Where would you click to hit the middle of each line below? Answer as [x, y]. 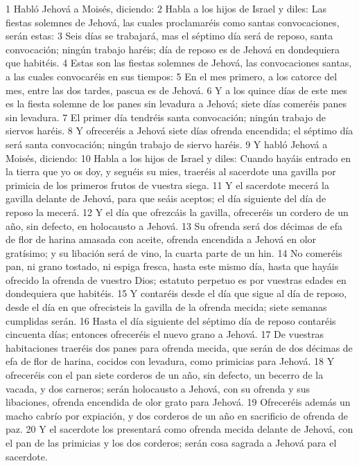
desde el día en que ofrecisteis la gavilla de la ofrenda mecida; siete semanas [166, 307]
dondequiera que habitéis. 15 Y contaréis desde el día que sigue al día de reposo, [176, 293]
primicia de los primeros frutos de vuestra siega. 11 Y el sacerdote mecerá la [167, 185]
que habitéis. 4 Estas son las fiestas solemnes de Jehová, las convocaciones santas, [179, 63]
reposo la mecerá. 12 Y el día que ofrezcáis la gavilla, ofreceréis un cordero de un [177, 212]
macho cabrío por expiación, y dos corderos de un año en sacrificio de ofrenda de [177, 415]
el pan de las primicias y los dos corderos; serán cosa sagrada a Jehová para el [171, 442]
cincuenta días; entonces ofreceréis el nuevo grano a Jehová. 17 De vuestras [165, 334]
